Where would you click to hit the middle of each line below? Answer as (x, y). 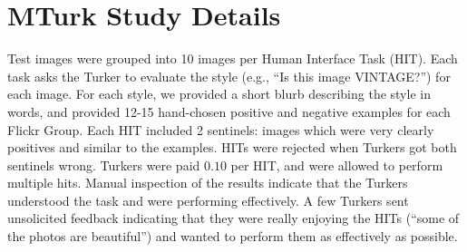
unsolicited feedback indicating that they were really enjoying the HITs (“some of (233, 218)
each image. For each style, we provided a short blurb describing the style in (219, 94)
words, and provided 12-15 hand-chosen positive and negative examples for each (229, 111)
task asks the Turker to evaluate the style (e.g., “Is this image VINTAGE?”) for (229, 76)
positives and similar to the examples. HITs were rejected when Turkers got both (232, 147)
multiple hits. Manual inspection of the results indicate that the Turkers (208, 183)
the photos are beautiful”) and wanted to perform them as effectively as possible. (233, 236)
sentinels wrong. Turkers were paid (104, 165)
